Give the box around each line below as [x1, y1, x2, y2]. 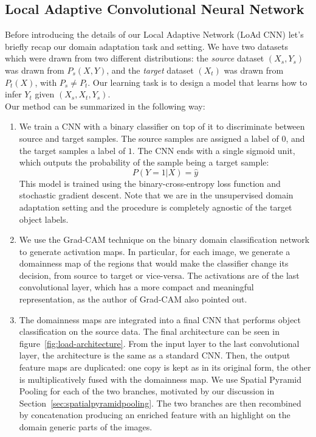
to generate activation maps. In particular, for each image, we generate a [19, 245, 290, 257]
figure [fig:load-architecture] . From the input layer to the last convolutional [19, 337, 300, 349]
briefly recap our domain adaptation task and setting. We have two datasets [5, 40, 288, 52]
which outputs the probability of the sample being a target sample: [19, 156, 269, 169]
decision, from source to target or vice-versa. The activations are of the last [19, 268, 300, 281]
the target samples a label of [19, 144, 126, 156]
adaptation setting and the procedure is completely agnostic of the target [19, 200, 292, 213]
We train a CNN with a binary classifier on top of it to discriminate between [19, 120, 305, 133]
